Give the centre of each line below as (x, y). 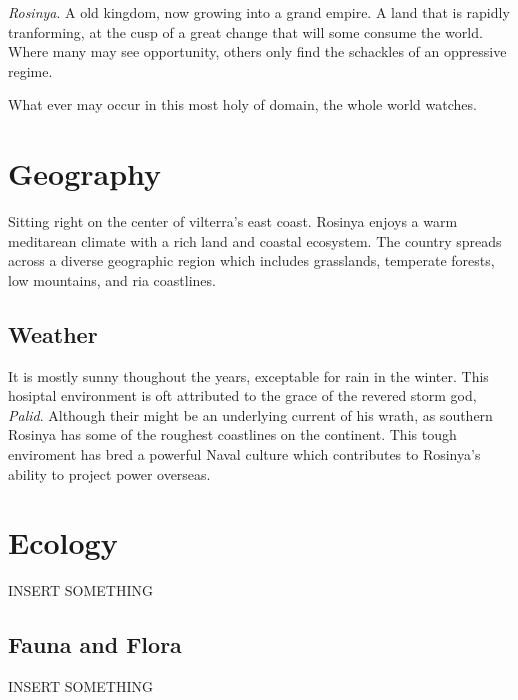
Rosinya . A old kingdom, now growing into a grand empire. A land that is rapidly (259, 12)
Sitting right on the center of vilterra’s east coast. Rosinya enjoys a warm (233, 221)
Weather (53, 333)
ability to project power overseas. (109, 473)
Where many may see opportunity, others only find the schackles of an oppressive (257, 51)
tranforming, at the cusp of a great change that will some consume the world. (245, 31)
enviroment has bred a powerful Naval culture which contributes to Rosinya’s (244, 454)
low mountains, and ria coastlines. (112, 279)
